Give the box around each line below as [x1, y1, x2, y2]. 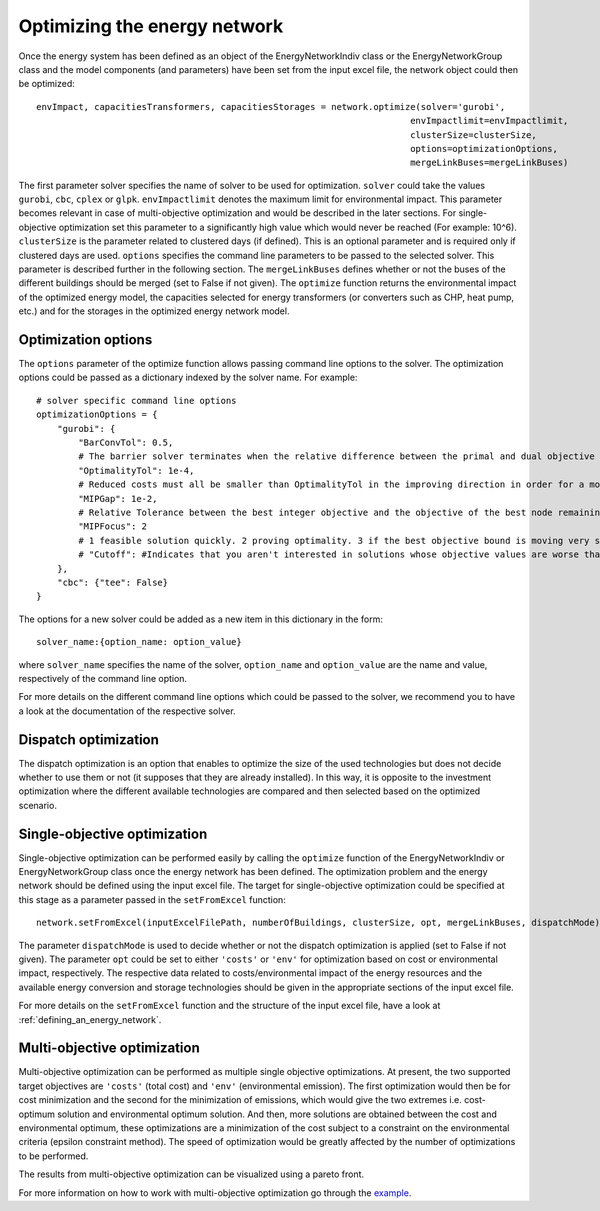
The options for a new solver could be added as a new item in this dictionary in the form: [18, 613, 384, 625]
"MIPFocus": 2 [78, 521, 148, 532]
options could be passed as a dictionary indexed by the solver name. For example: [18, 371, 358, 384]
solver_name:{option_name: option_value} [36, 636, 242, 648]
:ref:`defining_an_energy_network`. [18, 1013, 162, 1025]
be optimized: [18, 78, 75, 90]
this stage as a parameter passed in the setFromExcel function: [18, 893, 287, 905]
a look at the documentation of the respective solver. [18, 705, 236, 717]
